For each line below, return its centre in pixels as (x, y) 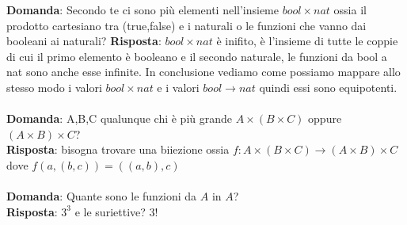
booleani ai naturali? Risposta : (84, 41)
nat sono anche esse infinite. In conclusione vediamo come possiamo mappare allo (203, 72)
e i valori (178, 87)
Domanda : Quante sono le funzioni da (102, 196)
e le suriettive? (110, 211)
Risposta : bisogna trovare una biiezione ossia (118, 149)
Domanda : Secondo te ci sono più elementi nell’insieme (143, 10)
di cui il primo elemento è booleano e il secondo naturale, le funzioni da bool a (197, 56)
